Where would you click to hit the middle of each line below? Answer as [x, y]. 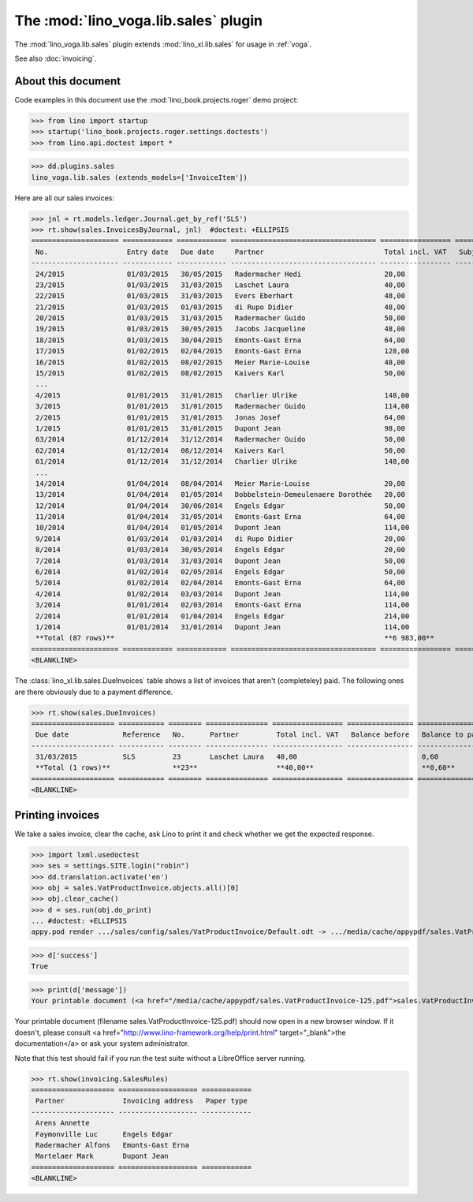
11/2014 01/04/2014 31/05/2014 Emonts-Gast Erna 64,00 [221, 517]
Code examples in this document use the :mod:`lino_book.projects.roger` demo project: [156, 99]
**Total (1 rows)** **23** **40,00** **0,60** [246, 768]
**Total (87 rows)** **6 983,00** [235, 638]
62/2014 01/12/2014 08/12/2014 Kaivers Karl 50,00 [221, 450]
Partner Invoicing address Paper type [142, 1101]
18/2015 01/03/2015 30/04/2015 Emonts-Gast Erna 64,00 [221, 340]
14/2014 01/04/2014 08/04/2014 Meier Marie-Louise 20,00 [221, 483]
